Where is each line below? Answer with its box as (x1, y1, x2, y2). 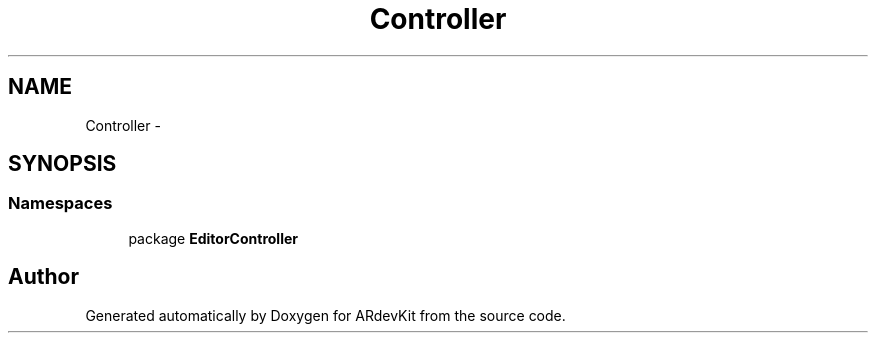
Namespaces (8, 193, 113, 214)
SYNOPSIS (8, 151, 117, 177)
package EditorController (128, 229, 298, 247)
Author (8, 264, 79, 290)
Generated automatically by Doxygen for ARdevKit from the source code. (85, 306, 566, 324)
